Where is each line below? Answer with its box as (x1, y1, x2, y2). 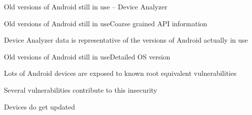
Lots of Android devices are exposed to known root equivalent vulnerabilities (4, 68, 237, 78)
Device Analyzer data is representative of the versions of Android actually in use (4, 35, 248, 45)
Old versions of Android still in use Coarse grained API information (4, 18, 208, 28)
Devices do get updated (4, 101, 75, 112)
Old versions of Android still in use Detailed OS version (4, 51, 170, 61)
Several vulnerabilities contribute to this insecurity (4, 84, 157, 95)
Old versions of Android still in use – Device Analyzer (4, 1, 168, 11)
